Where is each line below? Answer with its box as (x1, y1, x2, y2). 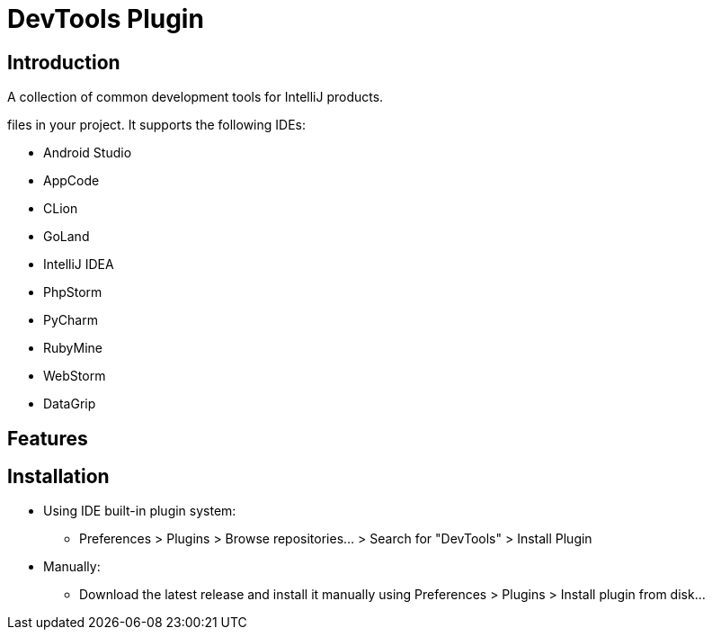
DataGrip (43, 396, 96, 412)
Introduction (7, 50, 120, 74)
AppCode (43, 173, 100, 189)
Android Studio (43, 145, 132, 161)
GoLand (43, 229, 90, 245)
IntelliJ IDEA (43, 256, 114, 273)
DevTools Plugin (7, 4, 204, 34)
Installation (7, 465, 110, 489)
